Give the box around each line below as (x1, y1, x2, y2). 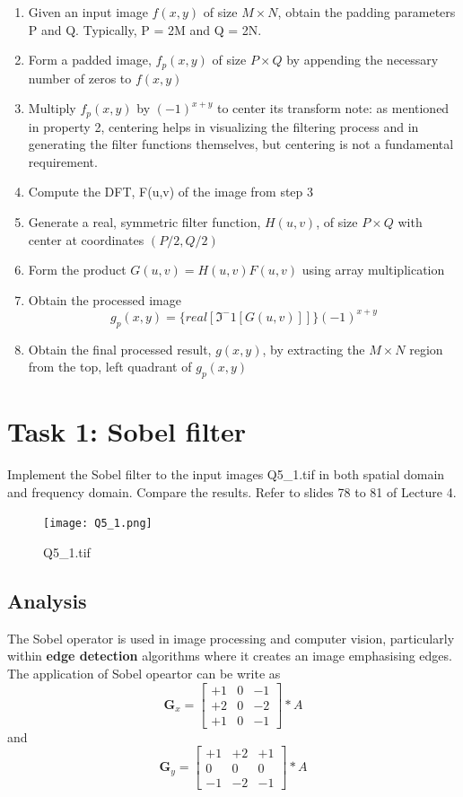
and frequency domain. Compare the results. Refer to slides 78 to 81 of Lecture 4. (7, 482, 457, 501)
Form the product (28, 260, 127, 279)
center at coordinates (28, 230, 144, 249)
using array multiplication (301, 260, 445, 279)
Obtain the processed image (28, 290, 181, 309)
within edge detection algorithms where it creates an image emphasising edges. (7, 646, 452, 665)
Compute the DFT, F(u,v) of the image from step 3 (28, 182, 314, 201)
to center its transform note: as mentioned (216, 99, 450, 118)
